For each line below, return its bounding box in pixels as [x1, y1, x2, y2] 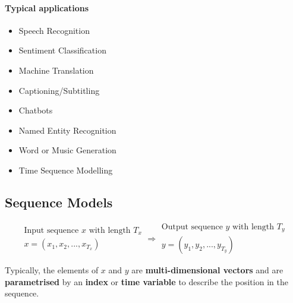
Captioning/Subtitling [18, 84, 100, 96]
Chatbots [18, 104, 53, 116]
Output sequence [161, 222, 223, 231]
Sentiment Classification [18, 44, 106, 56]
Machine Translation [18, 64, 94, 76]
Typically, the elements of [5, 264, 99, 276]
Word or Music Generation [18, 144, 116, 156]
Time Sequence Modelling [18, 163, 113, 176]
